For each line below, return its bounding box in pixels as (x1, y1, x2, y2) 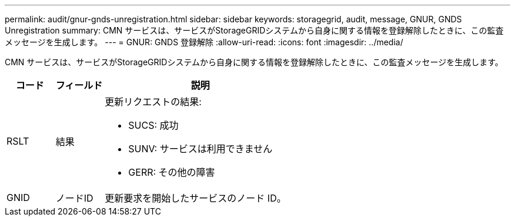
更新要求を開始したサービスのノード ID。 (105, 192, 286, 204)
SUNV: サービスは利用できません (128, 143, 273, 155)
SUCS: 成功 (128, 119, 179, 131)
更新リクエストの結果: (105, 96, 202, 108)
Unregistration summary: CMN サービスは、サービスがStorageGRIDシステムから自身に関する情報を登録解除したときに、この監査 (5, 25, 504, 35)
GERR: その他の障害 (128, 166, 215, 178)
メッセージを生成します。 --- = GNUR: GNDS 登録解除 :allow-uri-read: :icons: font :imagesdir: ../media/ (5, 37, 403, 47)
